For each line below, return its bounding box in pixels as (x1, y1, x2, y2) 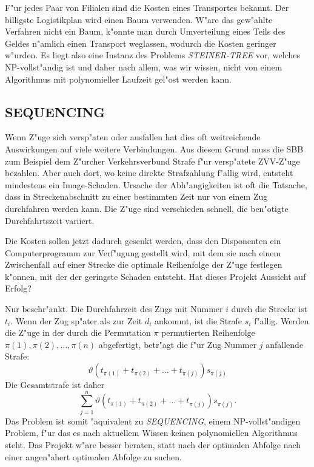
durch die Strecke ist (231, 302, 308, 315)
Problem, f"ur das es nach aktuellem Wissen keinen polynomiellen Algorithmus (5, 426, 298, 439)
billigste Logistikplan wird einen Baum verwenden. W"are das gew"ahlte (5, 13, 273, 26)
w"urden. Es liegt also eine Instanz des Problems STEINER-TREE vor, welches (5, 49, 301, 61)
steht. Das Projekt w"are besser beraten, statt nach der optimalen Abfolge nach (5, 438, 301, 451)
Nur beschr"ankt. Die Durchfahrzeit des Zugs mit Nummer (5, 302, 223, 315)
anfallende (266, 338, 304, 350)
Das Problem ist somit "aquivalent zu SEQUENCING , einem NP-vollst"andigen (5, 414, 301, 427)
